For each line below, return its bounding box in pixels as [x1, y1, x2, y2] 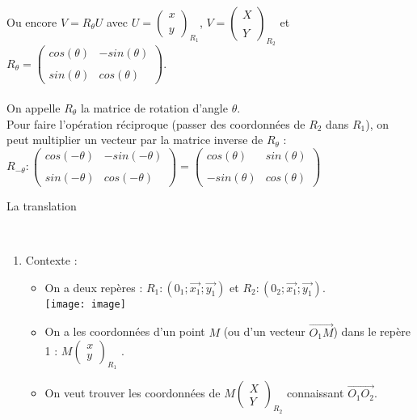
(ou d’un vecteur [223, 323, 305, 340]
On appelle [6, 99, 61, 116]
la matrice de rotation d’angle [80, 99, 228, 116]
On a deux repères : [44, 278, 143, 295]
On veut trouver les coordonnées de [44, 384, 221, 401]
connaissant [286, 384, 344, 401]
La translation [6, 197, 77, 214]
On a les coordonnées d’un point [44, 323, 205, 340]
